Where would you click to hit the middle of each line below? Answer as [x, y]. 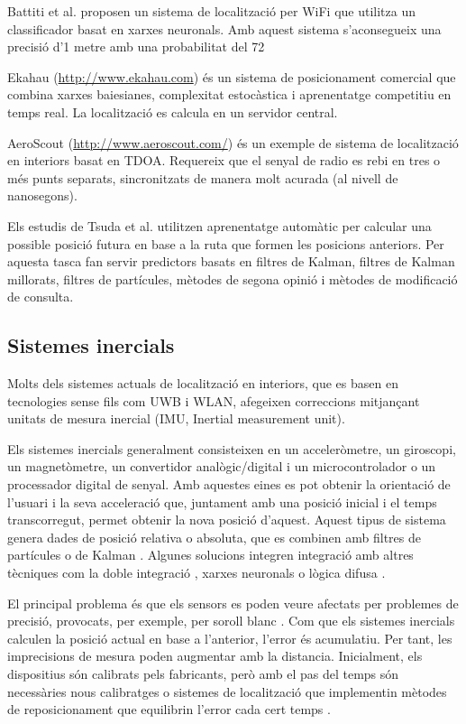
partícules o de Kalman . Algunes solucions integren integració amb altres [210, 555]
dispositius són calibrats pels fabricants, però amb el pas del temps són [203, 674]
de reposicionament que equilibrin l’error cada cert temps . [169, 709]
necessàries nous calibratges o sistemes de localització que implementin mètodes [227, 691]
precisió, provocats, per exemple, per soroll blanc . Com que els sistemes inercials [231, 621]
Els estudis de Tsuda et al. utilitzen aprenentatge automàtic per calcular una [219, 225]
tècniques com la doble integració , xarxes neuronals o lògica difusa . [196, 573]
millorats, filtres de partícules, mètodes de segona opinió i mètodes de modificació [233, 278]
